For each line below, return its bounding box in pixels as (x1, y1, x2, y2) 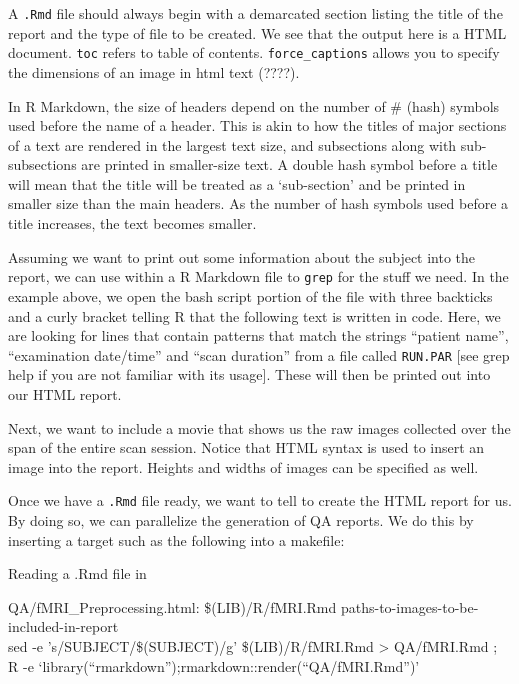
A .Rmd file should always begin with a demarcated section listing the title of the (8, 3, 503, 23)
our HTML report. (8, 383, 122, 404)
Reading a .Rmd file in (8, 563, 147, 584)
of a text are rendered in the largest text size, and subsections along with (8, 134, 457, 155)
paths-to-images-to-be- (340, 596, 479, 617)
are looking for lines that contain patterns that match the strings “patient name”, (8, 325, 509, 346)
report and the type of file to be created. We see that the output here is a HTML (8, 22, 507, 43)
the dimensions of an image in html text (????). (8, 61, 300, 82)
